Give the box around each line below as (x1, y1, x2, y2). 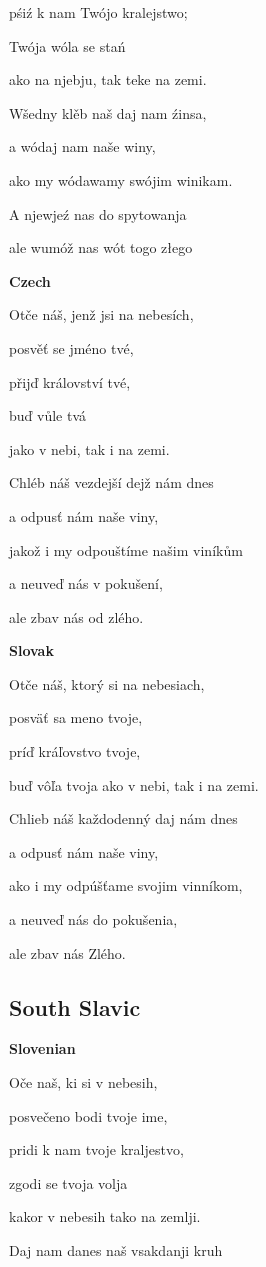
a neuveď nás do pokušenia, (9, 909, 178, 930)
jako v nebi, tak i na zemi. (9, 438, 170, 459)
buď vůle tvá (9, 405, 87, 426)
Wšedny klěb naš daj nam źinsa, (9, 102, 207, 123)
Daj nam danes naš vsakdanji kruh (9, 1239, 223, 1260)
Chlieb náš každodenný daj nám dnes (9, 808, 238, 829)
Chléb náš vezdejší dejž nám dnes (9, 472, 214, 493)
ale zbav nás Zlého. (9, 942, 126, 963)
